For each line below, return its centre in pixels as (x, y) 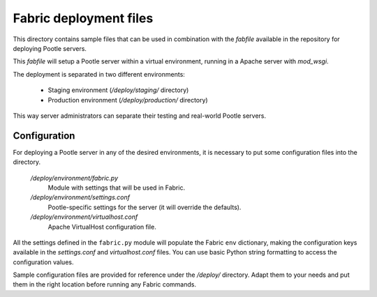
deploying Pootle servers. (50, 48)
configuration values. (43, 262)
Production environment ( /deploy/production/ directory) (128, 100)
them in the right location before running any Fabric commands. (105, 284)
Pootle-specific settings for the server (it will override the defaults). (145, 207)
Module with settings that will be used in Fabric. (116, 188)
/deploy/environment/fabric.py (74, 178)
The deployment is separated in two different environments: (99, 74)
